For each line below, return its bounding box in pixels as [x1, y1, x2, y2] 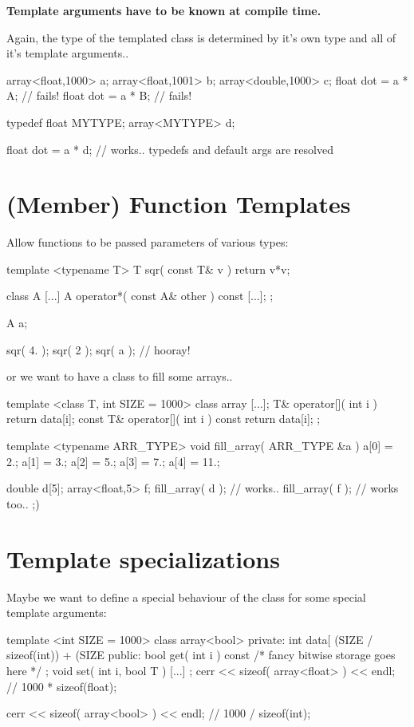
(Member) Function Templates [6, 188, 351, 220]
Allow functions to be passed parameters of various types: [6, 234, 289, 251]
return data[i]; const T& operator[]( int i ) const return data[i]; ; [6, 410, 321, 427]
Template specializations [6, 542, 280, 575]
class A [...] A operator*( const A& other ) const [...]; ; [6, 287, 274, 304]
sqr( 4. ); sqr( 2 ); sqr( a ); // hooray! [6, 341, 191, 358]
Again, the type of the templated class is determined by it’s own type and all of [6, 29, 396, 45]
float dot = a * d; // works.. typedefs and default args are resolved [6, 140, 333, 157]
